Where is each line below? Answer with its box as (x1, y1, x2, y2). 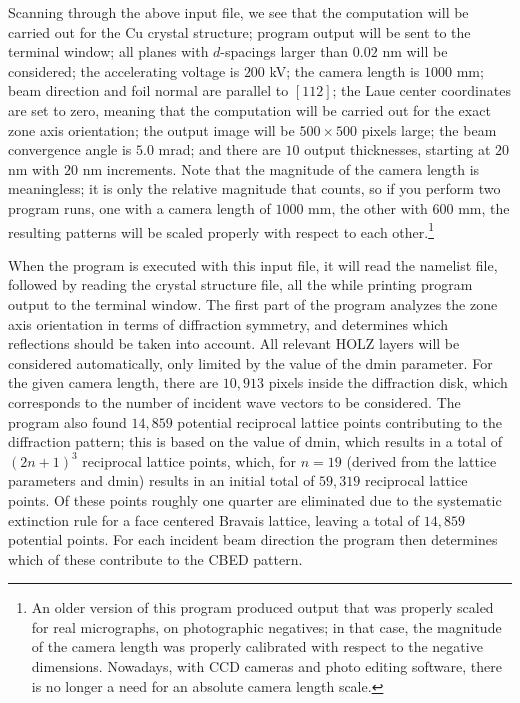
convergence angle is (8, 139, 132, 160)
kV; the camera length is (269, 60, 420, 81)
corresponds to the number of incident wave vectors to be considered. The (8, 391, 461, 412)
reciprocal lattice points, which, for (82, 450, 297, 471)
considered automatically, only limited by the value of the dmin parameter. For (8, 352, 493, 373)
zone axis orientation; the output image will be (8, 119, 295, 140)
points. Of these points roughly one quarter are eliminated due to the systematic (8, 489, 502, 510)
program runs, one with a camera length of (8, 197, 271, 218)
